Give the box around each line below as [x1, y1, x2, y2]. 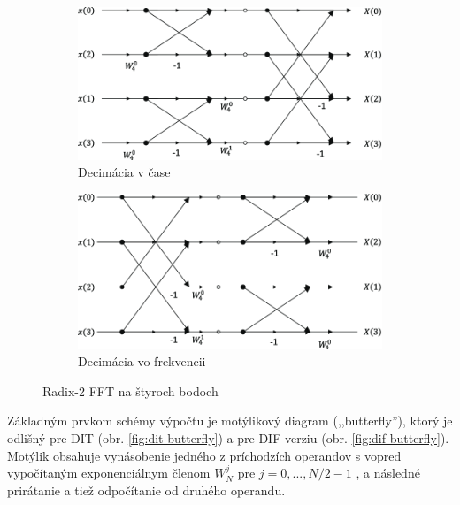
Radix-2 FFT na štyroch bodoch [42, 381, 218, 400]
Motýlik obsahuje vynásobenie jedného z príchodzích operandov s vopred [7, 446, 402, 464]
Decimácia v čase [78, 163, 171, 181]
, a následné [356, 463, 420, 482]
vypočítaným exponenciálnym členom [7, 463, 211, 482]
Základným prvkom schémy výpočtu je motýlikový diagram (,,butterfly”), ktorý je [7, 411, 453, 430]
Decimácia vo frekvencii [78, 352, 206, 371]
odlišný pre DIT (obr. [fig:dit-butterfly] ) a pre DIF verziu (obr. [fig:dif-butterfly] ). [7, 429, 449, 448]
